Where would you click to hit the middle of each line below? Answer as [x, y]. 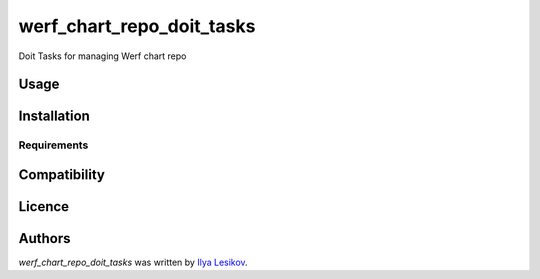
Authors [44, 238]
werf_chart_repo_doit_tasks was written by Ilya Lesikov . [133, 262]
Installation [54, 116]
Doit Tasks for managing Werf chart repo [102, 56]
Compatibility [61, 174]
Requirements [53, 145]
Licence [44, 206]
